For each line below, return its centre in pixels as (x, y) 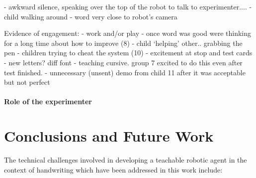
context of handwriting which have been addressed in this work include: (113, 169)
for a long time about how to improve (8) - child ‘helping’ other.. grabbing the (123, 43)
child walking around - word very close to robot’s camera (91, 16)
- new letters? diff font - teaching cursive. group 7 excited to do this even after (123, 62)
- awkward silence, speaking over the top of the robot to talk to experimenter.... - (128, 6)
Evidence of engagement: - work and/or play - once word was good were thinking (128, 33)
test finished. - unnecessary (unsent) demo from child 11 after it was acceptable (125, 72)
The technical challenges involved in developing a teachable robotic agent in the (126, 160)
